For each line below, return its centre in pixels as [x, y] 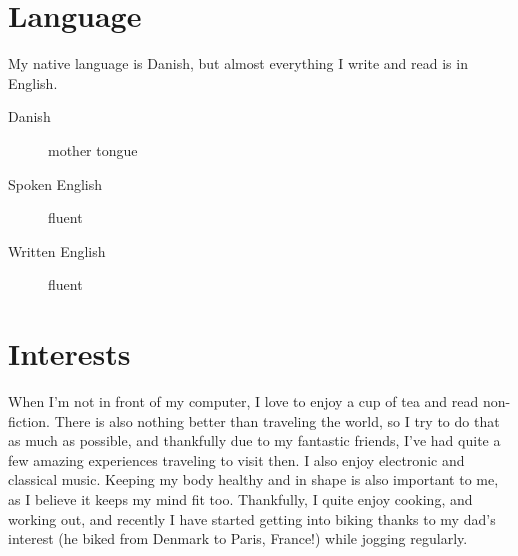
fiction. [29, 420]
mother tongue [93, 149]
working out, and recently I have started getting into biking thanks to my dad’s [252, 518]
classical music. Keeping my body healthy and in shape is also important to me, [253, 479]
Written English [57, 250]
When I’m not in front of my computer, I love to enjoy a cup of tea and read [243, 401]
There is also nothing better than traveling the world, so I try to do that [277, 420]
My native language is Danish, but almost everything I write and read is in [238, 63]
